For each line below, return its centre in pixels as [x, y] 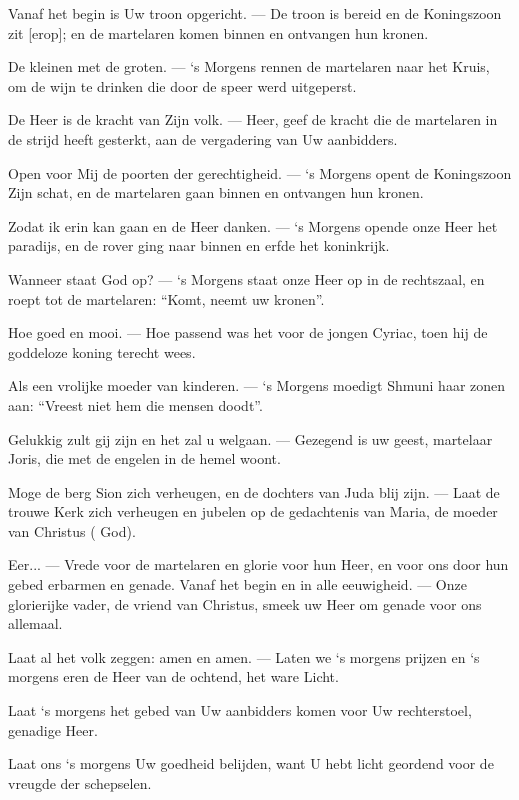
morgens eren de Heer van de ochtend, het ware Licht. [173, 676]
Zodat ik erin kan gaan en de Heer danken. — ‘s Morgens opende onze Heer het [253, 225]
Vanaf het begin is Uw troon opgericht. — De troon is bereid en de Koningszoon [255, 13]
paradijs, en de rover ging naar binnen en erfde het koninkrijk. [199, 245]
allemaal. [35, 623]
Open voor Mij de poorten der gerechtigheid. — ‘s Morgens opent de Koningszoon [260, 172]
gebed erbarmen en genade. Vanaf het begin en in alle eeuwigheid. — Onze [237, 584]
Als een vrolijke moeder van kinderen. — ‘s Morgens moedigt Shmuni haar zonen [257, 385]
